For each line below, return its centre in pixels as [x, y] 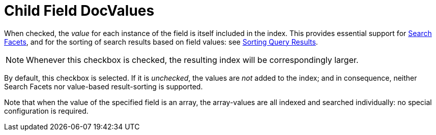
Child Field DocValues [79, 11]
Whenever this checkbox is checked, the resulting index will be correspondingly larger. [192, 60]
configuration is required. [46, 111]
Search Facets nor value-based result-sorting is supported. [104, 86]
